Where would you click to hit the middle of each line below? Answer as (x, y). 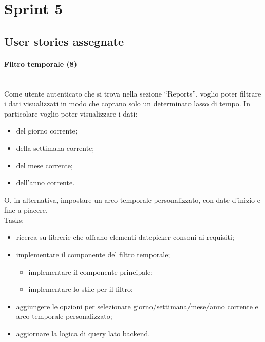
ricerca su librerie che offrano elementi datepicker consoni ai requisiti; (125, 237)
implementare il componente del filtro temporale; (93, 254)
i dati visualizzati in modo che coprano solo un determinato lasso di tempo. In (127, 103)
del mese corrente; (44, 165)
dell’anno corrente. (45, 183)
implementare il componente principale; (91, 271)
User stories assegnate (64, 41)
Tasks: (14, 220)
